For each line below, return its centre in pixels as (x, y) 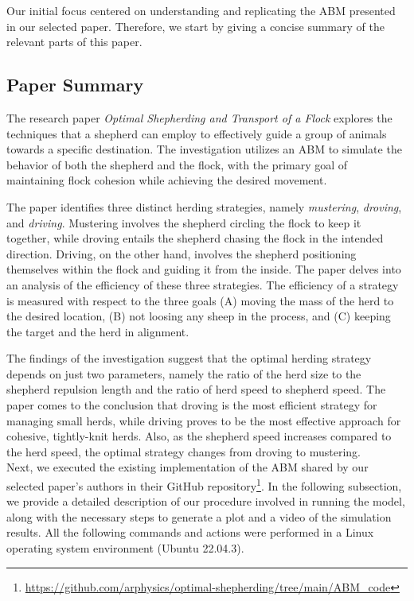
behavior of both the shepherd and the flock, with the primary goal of (177, 164)
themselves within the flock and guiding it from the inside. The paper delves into (204, 269)
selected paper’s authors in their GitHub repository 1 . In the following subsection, (204, 485)
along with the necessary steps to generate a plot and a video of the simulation (199, 516)
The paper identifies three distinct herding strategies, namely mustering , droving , (204, 206)
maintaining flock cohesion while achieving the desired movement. (167, 180)
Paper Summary (75, 85)
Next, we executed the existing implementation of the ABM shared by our (187, 467)
